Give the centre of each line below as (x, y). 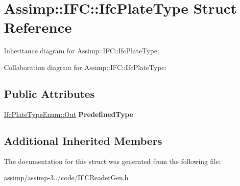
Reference (38, 27)
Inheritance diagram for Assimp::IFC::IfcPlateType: (82, 51)
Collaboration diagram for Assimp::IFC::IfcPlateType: (85, 67)
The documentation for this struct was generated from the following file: (112, 161)
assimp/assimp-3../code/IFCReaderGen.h (66, 177)
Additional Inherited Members (83, 140)
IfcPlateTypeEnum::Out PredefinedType (69, 114)
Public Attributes (49, 93)
